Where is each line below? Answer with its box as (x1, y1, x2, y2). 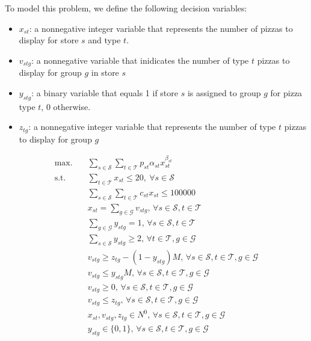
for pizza (270, 86, 303, 99)
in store (91, 66, 119, 79)
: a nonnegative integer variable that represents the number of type (28, 120, 276, 133)
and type (88, 34, 121, 46)
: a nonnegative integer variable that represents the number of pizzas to (29, 22, 293, 34)
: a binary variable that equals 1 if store (31, 86, 179, 99)
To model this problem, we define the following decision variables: (5, 2, 247, 14)
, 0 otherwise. (41, 100, 91, 112)
